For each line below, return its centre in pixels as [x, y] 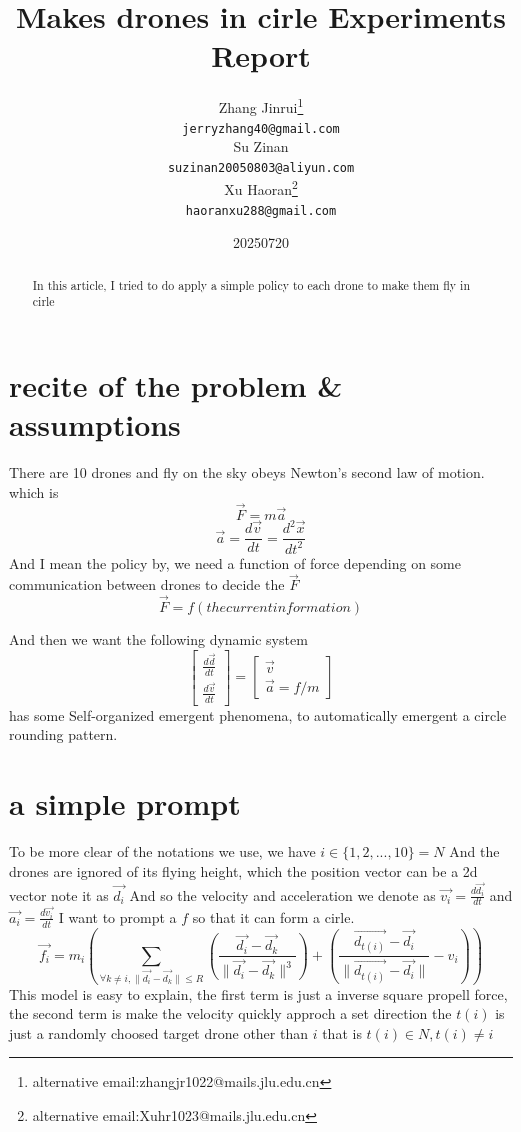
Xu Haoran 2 [261, 188]
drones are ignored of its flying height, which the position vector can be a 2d [243, 870]
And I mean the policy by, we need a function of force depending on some [235, 562]
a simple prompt [125, 802]
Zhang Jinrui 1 [261, 105]
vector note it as [59, 894]
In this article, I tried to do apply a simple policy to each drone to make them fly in [251, 284]
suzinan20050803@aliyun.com [261, 167]
